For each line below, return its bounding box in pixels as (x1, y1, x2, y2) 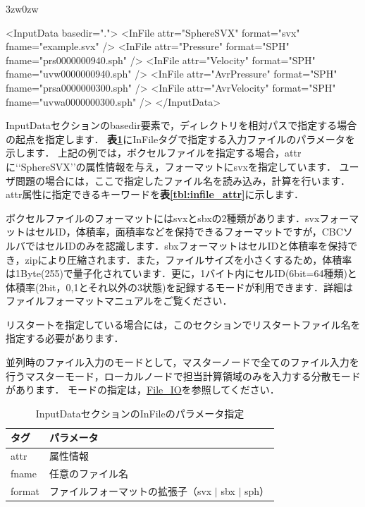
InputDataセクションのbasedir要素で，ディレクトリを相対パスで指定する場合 (6, 118, 357, 133)
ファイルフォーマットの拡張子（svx (49, 483, 212, 498)
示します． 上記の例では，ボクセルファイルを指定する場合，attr (6, 145, 302, 160)
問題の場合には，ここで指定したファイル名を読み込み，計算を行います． (15, 173, 350, 188)
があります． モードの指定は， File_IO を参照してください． (6, 382, 280, 397)
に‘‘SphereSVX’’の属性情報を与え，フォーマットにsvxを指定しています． (6, 159, 336, 173)
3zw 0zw (6, 1, 39, 16)
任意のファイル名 (49, 466, 128, 481)
